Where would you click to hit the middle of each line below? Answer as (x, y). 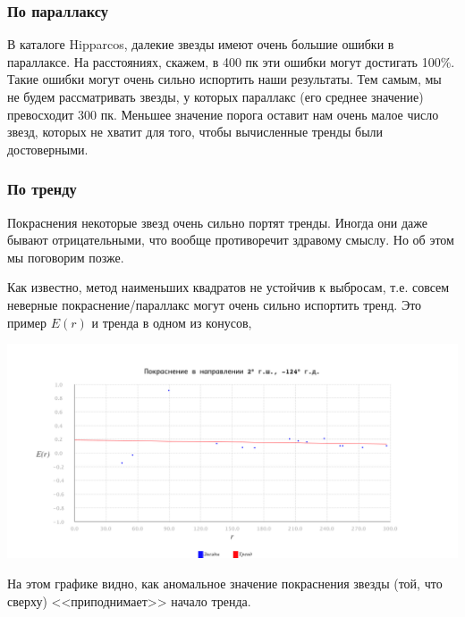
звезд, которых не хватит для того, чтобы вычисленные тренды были (195, 132)
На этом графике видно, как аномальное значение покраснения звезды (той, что (225, 583)
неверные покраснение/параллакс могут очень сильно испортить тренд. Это (215, 304)
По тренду (42, 189)
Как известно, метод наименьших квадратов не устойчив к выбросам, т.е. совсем (228, 287)
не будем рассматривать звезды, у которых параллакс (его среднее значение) (216, 96)
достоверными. (48, 149)
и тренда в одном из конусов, (172, 322)
